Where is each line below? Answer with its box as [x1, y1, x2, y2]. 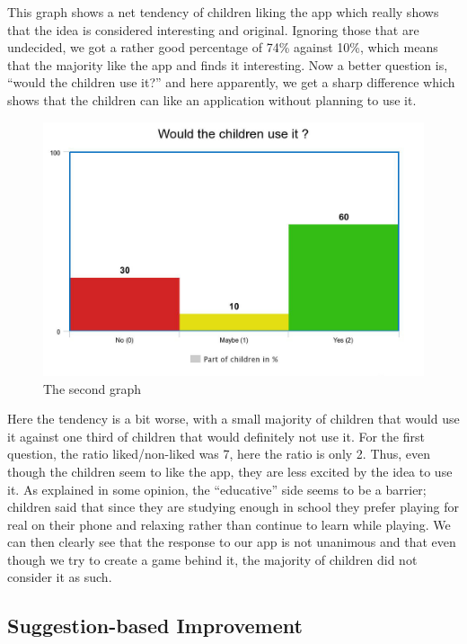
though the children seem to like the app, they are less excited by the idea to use [7, 461, 453, 480]
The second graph [43, 379, 142, 398]
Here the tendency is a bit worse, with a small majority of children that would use [7, 409, 460, 428]
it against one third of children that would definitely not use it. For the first [7, 426, 425, 445]
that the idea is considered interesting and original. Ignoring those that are [7, 20, 419, 39]
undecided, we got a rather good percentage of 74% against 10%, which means [7, 38, 438, 57]
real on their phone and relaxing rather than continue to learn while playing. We [7, 514, 451, 533]
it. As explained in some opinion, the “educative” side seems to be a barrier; [7, 479, 427, 498]
